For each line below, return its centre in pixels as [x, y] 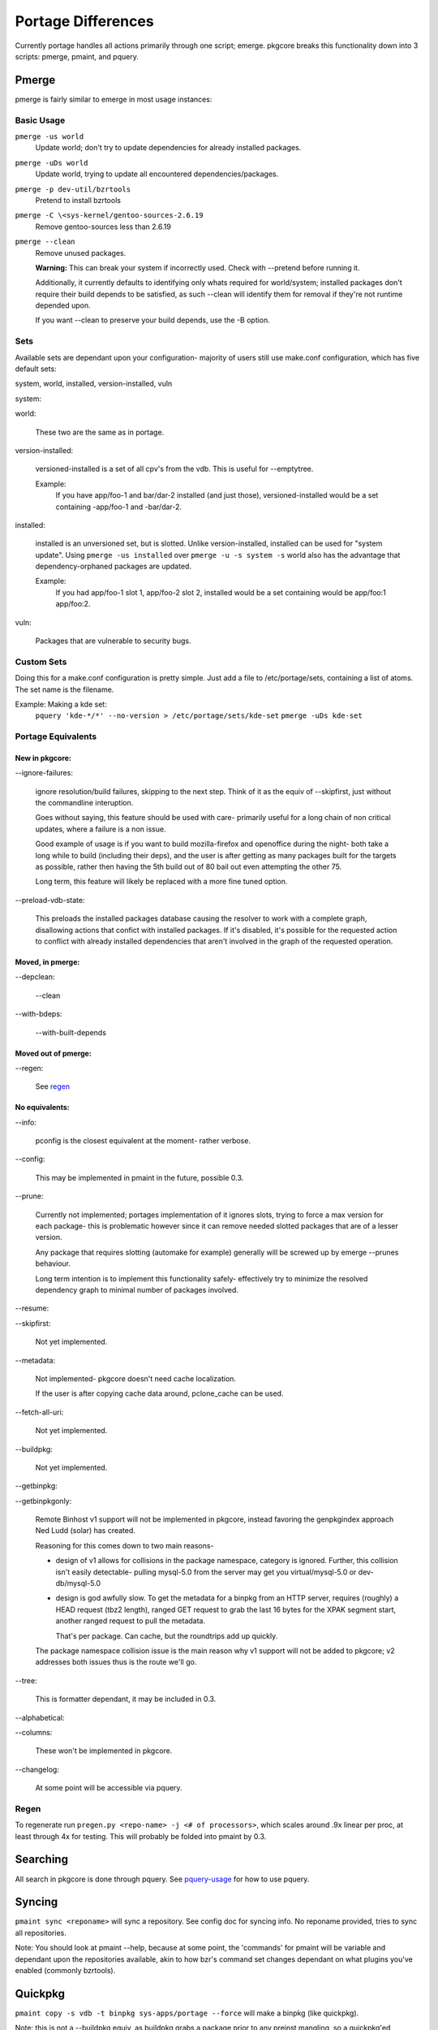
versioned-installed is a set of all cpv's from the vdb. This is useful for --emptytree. [174, 469]
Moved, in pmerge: [47, 961]
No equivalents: [43, 1108]
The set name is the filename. [64, 689]
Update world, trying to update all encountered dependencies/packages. [157, 174]
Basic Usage [40, 120]
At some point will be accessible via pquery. [109, 1788]
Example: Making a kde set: [61, 704]
